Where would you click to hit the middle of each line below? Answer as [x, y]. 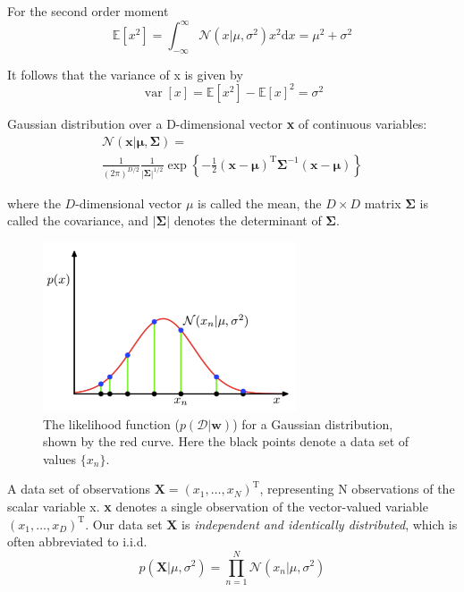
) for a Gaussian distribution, [313, 423]
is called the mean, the [260, 203]
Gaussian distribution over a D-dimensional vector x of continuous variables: [217, 123]
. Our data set [124, 524]
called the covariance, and [78, 220]
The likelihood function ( [111, 423]
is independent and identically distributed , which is [320, 524]
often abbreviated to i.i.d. [77, 541]
